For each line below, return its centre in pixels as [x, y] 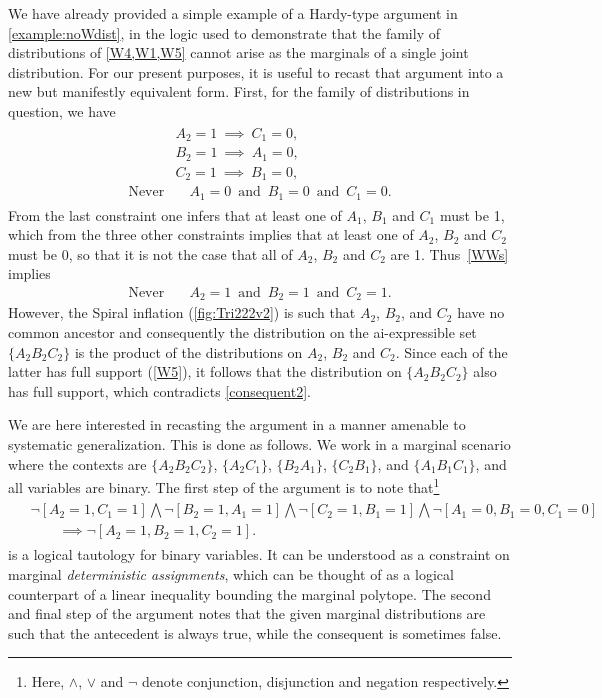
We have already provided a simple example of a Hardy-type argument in [233, 13]
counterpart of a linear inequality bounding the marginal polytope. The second [249, 593]
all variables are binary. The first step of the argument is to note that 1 [224, 485]
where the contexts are [77, 463]
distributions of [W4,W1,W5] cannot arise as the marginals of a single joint [238, 52]
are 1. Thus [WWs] [449, 253]
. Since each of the [451, 351]
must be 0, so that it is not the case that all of [150, 253]
